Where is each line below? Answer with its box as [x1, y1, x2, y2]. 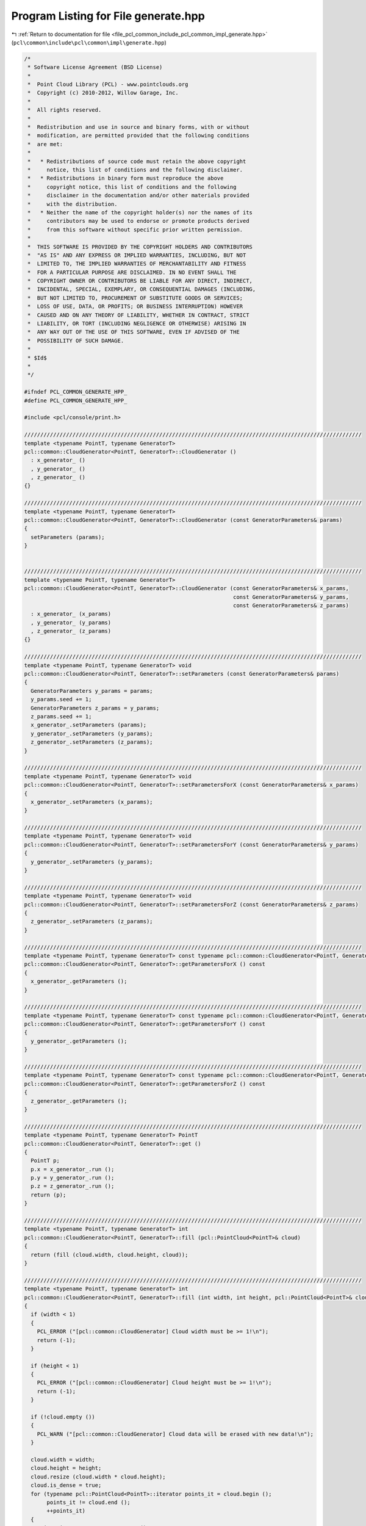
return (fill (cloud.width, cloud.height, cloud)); [30, 1251, 188, 1258]
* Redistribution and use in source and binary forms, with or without [27, 124, 249, 131]
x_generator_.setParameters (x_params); [30, 798, 153, 805]
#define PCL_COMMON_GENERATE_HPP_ [24, 397, 127, 404]
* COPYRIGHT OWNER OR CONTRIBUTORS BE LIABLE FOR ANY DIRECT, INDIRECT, [27, 278, 253, 284]
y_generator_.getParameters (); [30, 1038, 127, 1044]
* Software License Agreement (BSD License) [27, 64, 163, 71]
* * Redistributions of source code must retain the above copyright [27, 157, 246, 165]
